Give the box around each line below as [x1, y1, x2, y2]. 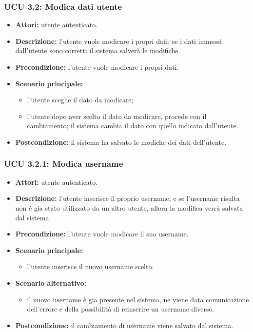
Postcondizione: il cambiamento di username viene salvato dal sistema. [15, 320, 234, 330]
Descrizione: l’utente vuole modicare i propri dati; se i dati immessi [15, 36, 222, 46]
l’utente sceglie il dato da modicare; [27, 95, 134, 105]
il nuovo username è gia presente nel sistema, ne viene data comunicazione [27, 294, 249, 304]
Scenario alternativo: [15, 277, 87, 288]
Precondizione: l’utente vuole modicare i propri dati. [15, 62, 179, 72]
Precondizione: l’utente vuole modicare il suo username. [15, 229, 189, 239]
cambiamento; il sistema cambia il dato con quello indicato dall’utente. [27, 120, 238, 131]
